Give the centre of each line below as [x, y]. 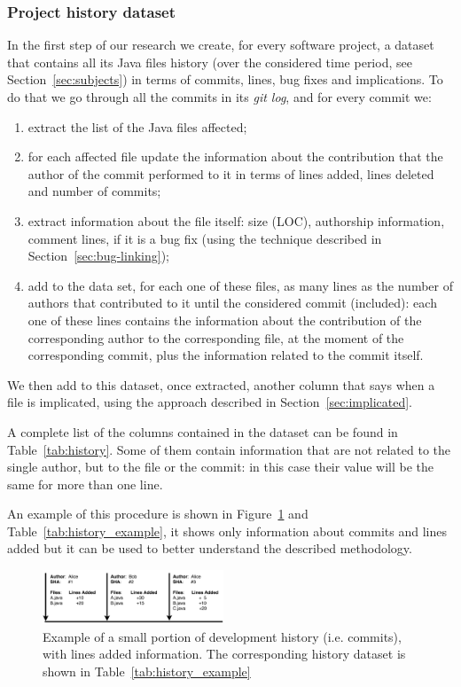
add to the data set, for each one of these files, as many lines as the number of [241, 285]
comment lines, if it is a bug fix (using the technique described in [205, 238]
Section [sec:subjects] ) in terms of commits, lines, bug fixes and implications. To [225, 79]
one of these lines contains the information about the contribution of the [225, 320]
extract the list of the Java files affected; [137, 126]
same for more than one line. [85, 484]
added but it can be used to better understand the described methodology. [210, 548]
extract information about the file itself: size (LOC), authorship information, [236, 220]
